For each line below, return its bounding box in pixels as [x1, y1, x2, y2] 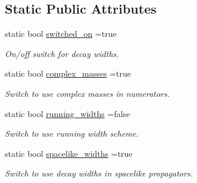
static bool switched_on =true [5, 27, 117, 40]
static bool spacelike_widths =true [5, 147, 133, 159]
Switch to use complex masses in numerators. [5, 87, 170, 99]
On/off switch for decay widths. [5, 47, 119, 59]
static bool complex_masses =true [5, 67, 131, 80]
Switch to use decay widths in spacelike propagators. [5, 167, 193, 179]
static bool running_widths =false [5, 107, 130, 119]
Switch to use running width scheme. [5, 127, 139, 140]
